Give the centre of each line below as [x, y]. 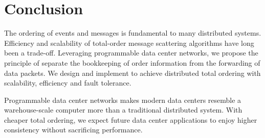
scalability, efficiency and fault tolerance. [68, 83]
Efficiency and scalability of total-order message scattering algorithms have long [129, 43]
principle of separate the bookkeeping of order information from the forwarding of [132, 62]
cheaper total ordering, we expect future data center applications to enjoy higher [131, 119]
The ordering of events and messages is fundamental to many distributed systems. [133, 33]
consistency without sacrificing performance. [73, 130]
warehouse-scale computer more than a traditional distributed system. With [123, 110]
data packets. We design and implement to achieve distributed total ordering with [132, 73]
